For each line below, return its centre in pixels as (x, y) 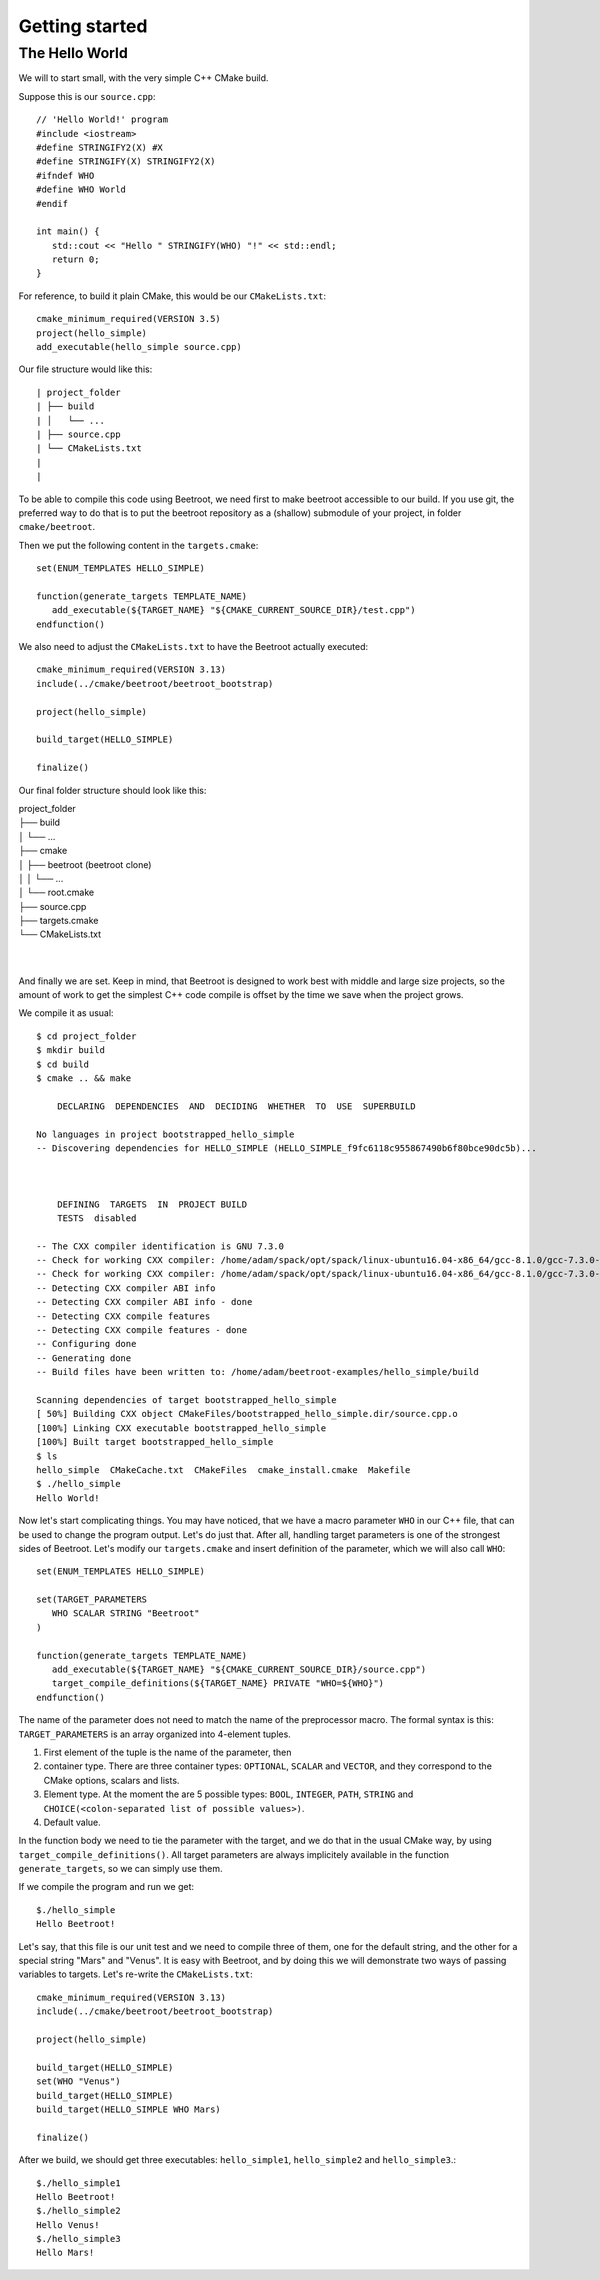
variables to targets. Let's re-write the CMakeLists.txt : (136, 1974)
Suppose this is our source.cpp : (87, 96)
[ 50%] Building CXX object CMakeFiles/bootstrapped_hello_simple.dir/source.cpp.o (247, 1414)
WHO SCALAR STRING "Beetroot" (125, 1613)
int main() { (68, 231)
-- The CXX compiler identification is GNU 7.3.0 (160, 1246)
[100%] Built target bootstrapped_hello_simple (155, 1442)
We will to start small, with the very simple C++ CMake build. (143, 78)
